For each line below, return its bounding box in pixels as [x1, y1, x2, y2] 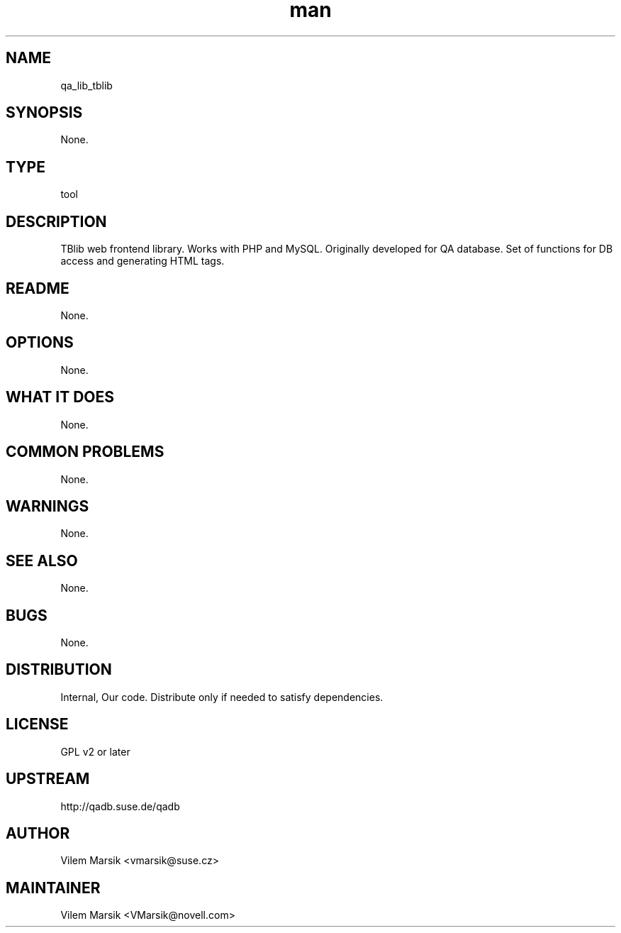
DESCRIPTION [6, 212, 107, 231]
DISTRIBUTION [6, 661, 112, 679]
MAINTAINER [6, 878, 101, 897]
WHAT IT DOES [6, 388, 115, 407]
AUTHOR [6, 824, 70, 842]
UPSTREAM [6, 770, 90, 788]
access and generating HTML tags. [60, 255, 225, 267]
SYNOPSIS [6, 104, 83, 122]
